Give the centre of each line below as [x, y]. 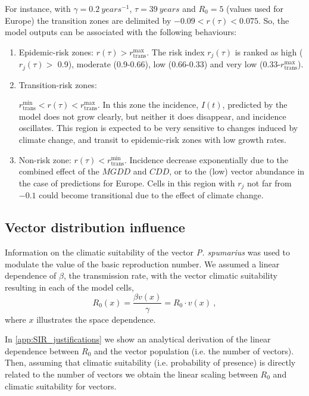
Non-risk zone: [45, 159]
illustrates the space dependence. [96, 319]
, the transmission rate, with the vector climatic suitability [170, 275]
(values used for [255, 8]
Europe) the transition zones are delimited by [88, 20]
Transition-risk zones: [58, 84]
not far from [269, 183]
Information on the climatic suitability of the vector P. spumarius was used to [148, 252]
